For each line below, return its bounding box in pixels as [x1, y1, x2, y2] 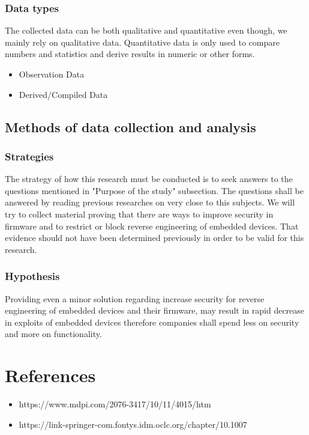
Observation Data [19, 68, 85, 80]
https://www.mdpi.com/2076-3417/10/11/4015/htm [19, 398, 211, 410]
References [5, 363, 96, 388]
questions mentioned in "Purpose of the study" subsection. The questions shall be [5, 184, 304, 196]
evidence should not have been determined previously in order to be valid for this [5, 231, 304, 244]
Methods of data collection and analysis [5, 117, 256, 136]
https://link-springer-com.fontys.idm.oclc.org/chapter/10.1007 [19, 418, 247, 430]
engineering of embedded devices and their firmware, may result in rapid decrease [5, 304, 305, 317]
